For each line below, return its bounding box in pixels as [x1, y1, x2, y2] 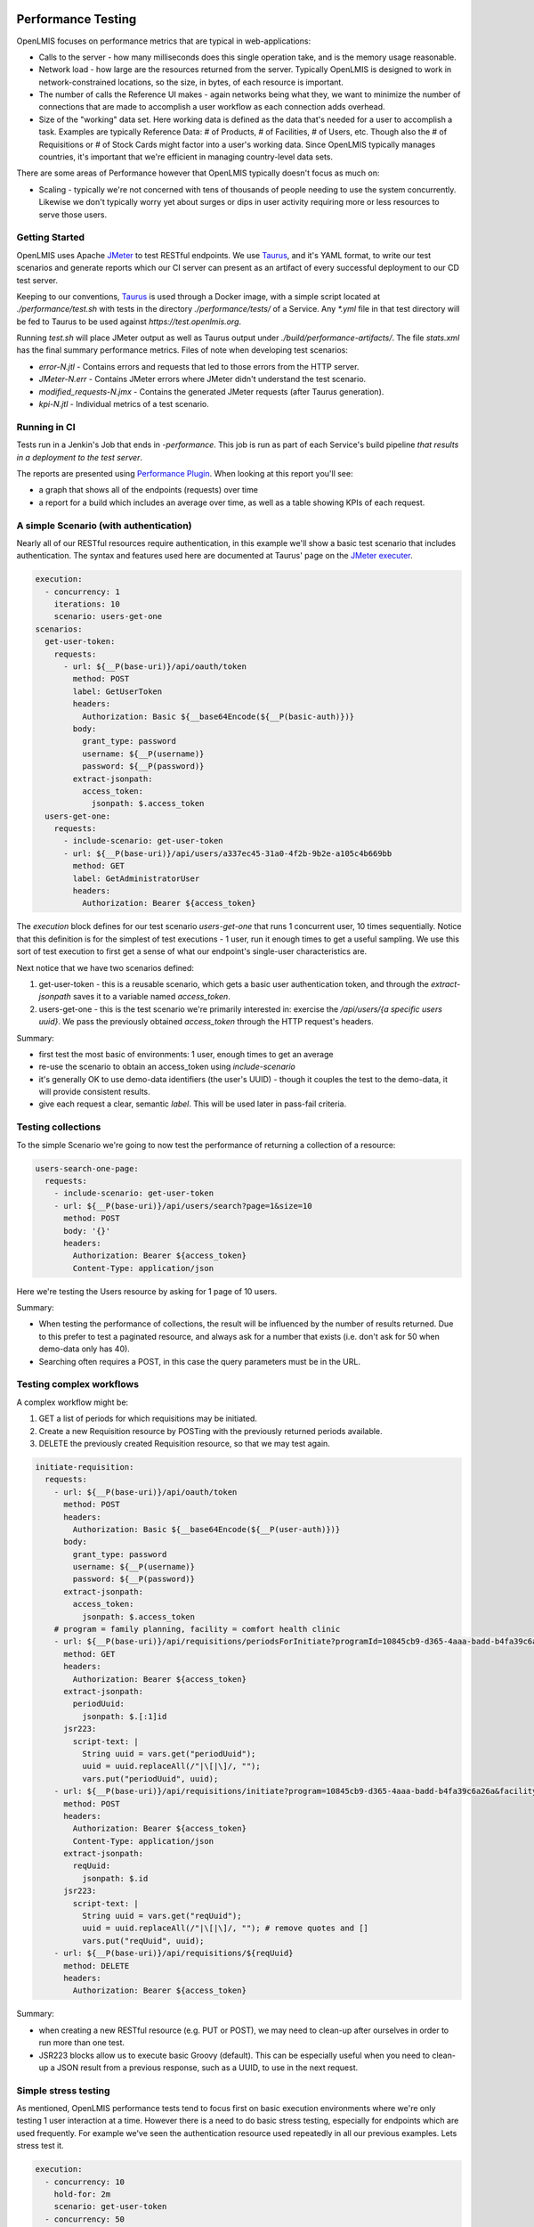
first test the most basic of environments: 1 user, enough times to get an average [38, 1048, 334, 1059]
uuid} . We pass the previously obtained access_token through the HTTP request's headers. [38, 1016, 374, 1027]
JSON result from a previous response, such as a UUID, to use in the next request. [56, 2062, 359, 2073]
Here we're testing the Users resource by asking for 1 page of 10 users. [16, 1285, 278, 1296]
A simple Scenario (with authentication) [16, 519, 192, 532]
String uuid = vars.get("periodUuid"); [81, 1749, 256, 1758]
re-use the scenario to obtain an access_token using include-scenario [38, 1061, 295, 1073]
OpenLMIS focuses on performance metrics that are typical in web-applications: [16, 36, 311, 46]
